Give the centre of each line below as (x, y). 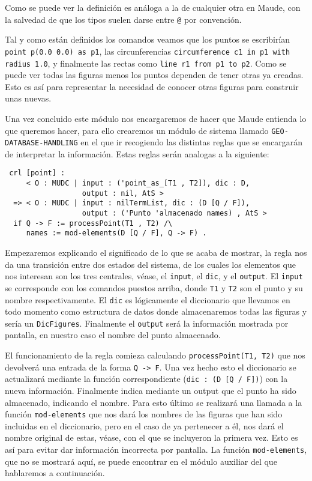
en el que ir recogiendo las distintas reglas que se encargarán (191, 142)
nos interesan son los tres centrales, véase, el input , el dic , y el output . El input (154, 276)
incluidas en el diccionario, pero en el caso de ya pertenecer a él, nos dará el (144, 425)
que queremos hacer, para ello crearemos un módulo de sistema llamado (137, 130)
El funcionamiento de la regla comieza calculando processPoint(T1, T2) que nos (155, 355)
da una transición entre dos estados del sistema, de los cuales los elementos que (150, 264)
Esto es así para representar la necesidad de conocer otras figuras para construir (152, 86)
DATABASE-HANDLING (41, 143)
